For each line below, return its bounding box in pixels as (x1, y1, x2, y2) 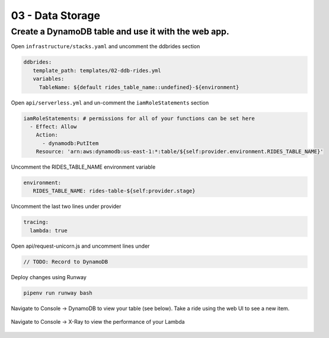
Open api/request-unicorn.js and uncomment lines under (11, 242, 150, 249)
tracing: (23, 219, 49, 226)
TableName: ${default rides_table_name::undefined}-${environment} (39, 84, 239, 90)
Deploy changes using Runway (11, 273, 87, 280)
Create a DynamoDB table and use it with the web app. (11, 26, 229, 37)
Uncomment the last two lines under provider (11, 203, 122, 210)
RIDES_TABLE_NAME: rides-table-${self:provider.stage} (33, 188, 196, 194)
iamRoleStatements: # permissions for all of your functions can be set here (23, 115, 255, 122)
